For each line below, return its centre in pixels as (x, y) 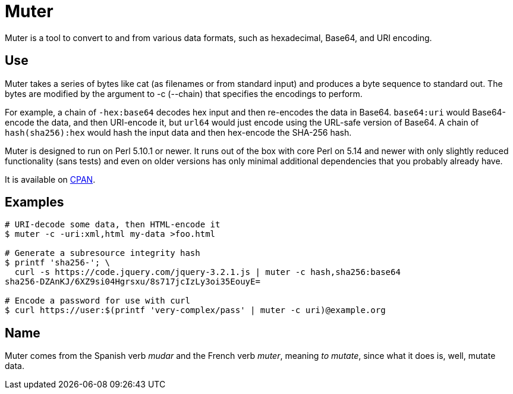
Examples (34, 202)
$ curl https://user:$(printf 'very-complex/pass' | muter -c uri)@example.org (195, 310)
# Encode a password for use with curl (97, 301)
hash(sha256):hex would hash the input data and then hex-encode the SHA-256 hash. (178, 132)
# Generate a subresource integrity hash (103, 253)
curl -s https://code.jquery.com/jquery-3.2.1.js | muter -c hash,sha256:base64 (207, 272)
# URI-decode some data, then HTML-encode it (113, 225)
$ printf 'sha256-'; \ (58, 263)
